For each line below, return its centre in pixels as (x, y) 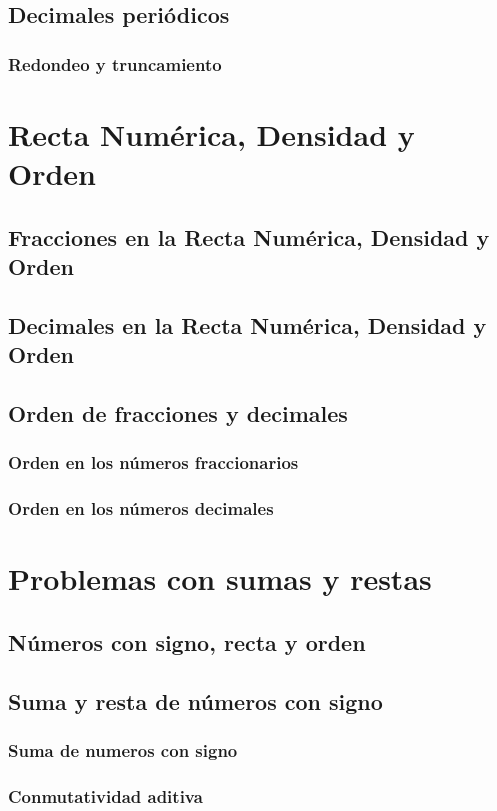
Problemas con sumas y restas (220, 578)
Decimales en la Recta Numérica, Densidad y (247, 324)
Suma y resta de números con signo (195, 700)
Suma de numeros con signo (123, 749)
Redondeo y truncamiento (115, 63)
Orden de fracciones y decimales (178, 412)
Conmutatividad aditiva (105, 795)
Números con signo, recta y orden (187, 641)
